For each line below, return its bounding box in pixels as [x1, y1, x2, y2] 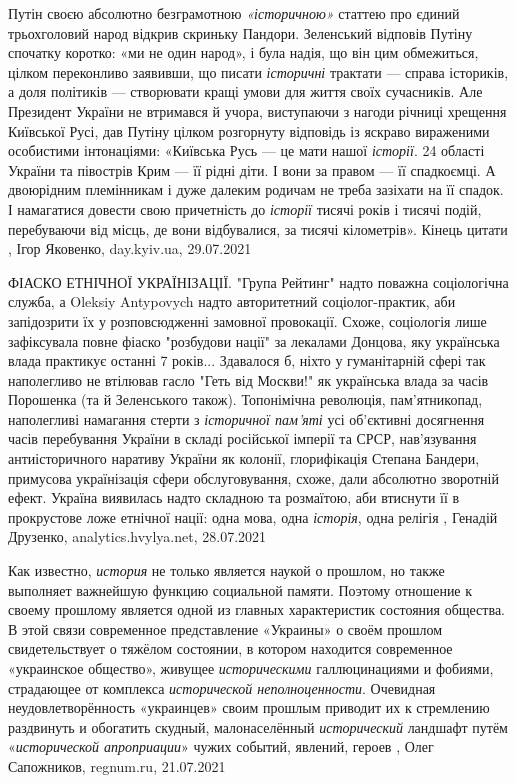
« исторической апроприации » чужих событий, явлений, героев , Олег [8, 736, 434, 757]
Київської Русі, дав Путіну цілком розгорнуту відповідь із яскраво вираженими [8, 120, 490, 141]
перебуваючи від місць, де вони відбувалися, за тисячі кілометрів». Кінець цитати [8, 218, 508, 239]
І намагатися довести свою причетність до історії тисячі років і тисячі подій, [8, 198, 482, 219]
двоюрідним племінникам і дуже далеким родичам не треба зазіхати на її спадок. [8, 179, 504, 200]
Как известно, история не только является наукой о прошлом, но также [8, 560, 445, 581]
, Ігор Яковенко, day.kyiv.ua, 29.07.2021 [8, 238, 252, 259]
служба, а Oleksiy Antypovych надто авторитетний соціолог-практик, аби [8, 291, 456, 312]
